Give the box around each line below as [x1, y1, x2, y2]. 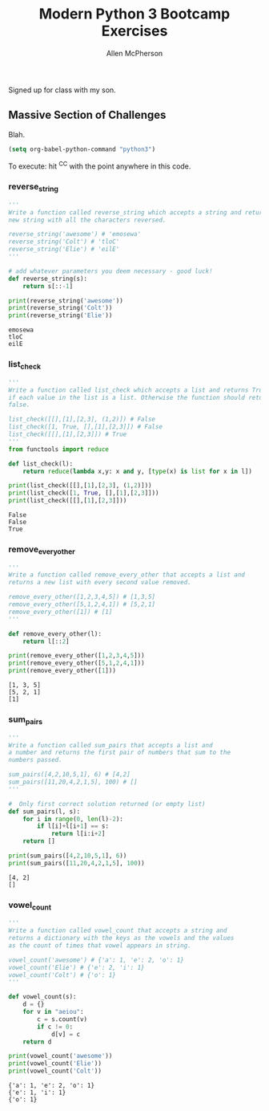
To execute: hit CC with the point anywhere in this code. [8, 160, 191, 171]
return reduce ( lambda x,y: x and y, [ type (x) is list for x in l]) [22, 467, 252, 475]
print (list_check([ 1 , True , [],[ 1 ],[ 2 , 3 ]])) [8, 489, 159, 498]
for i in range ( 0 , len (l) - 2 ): [22, 815, 124, 823]
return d [22, 1037, 52, 1046]
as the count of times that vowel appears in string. [8, 941, 192, 950]
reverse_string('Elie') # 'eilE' [8, 246, 120, 254]
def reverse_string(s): [8, 275, 88, 283]
